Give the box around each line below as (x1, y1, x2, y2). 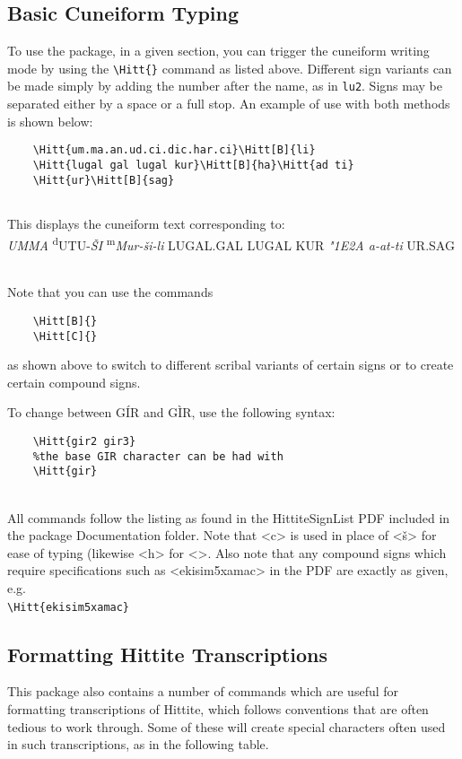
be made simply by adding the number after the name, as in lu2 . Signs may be (7, 76, 442, 95)
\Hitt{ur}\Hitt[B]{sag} (32, 173, 175, 187)
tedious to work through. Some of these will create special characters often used (7, 717, 446, 736)
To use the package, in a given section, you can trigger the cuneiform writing (7, 41, 430, 60)
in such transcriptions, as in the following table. (7, 735, 269, 754)
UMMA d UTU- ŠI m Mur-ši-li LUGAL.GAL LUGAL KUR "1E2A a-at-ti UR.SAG (7, 232, 455, 254)
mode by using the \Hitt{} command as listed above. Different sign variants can (7, 58, 452, 77)
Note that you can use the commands (7, 283, 214, 301)
